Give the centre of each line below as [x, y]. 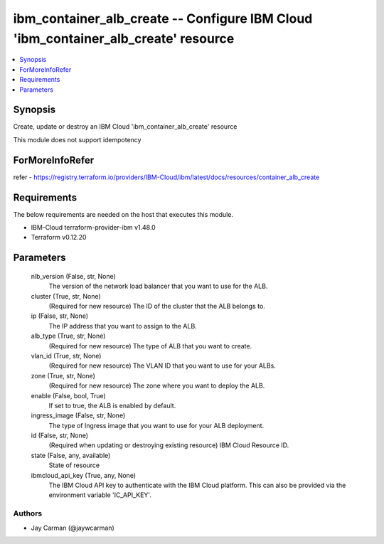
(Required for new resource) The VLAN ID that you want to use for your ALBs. [162, 366]
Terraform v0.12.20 [59, 238]
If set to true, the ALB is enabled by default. [112, 405]
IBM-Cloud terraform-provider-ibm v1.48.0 [93, 228]
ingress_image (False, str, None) [78, 415]
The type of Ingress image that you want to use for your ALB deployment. [156, 425]
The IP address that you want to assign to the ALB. [123, 326]
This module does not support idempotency [77, 139]
